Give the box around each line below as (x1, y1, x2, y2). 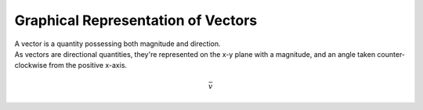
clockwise (14, 61, 47, 70)
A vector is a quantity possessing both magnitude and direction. (14, 39, 221, 48)
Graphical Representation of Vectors (14, 12, 258, 29)
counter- (377, 49, 406, 59)
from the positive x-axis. (48, 61, 128, 70)
